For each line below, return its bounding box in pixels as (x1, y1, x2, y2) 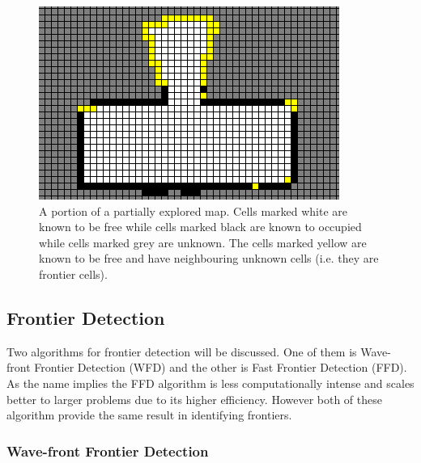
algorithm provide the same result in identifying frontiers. (6, 406, 292, 423)
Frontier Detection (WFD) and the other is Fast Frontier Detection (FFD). (34, 359, 407, 376)
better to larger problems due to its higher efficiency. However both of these (6, 390, 382, 407)
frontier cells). (39, 265, 108, 282)
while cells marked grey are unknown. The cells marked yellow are (39, 234, 367, 250)
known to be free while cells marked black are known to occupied (39, 218, 362, 235)
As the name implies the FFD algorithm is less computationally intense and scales (6, 374, 415, 391)
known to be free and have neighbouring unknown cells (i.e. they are (39, 250, 379, 267)
